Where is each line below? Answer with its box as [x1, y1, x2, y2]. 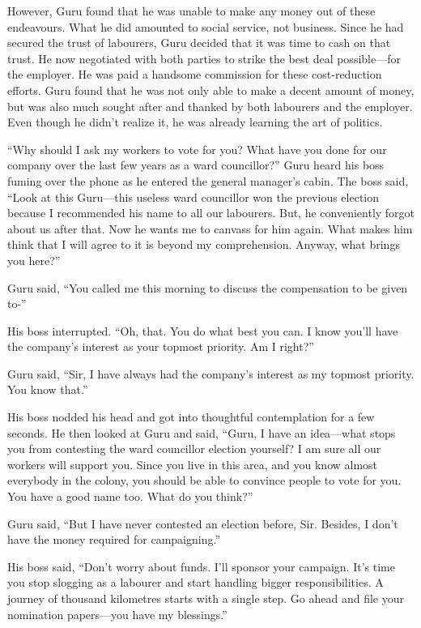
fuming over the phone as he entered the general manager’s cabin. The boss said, [7, 172, 409, 189]
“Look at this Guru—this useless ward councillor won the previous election [7, 188, 380, 205]
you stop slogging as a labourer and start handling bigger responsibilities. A [7, 574, 384, 591]
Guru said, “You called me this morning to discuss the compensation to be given [7, 279, 408, 296]
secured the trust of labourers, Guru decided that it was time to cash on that [7, 34, 391, 51]
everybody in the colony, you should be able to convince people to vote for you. [7, 472, 402, 489]
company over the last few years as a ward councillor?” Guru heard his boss [7, 156, 385, 173]
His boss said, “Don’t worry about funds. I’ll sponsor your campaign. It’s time [7, 558, 395, 575]
